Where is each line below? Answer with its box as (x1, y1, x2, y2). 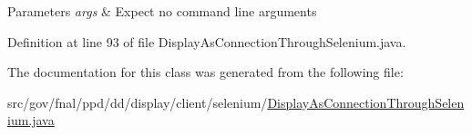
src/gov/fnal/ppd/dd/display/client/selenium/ (7, 92, 268, 111)
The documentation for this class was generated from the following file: (7, 63, 404, 82)
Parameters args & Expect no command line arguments (7, 2, 317, 20)
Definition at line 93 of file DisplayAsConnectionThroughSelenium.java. (7, 32, 406, 51)
